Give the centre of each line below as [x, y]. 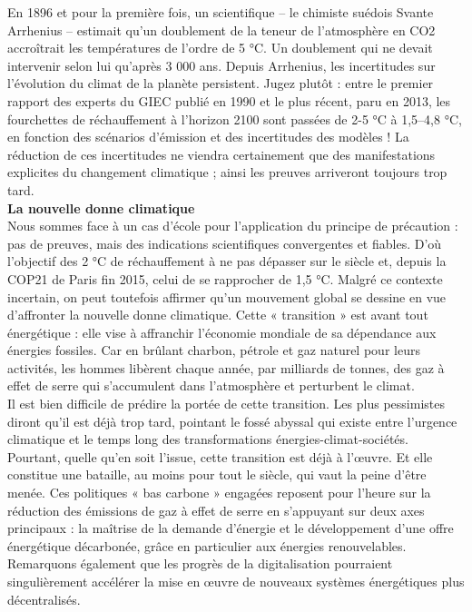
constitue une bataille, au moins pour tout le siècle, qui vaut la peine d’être [217, 474]
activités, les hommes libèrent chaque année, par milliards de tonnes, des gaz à [226, 367]
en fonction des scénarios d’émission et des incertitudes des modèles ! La [208, 137]
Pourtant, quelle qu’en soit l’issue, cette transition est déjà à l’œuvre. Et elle [220, 456]
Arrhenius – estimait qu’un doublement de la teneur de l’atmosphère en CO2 [221, 30]
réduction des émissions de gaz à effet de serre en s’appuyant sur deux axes [216, 510]
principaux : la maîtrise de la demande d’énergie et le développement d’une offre [231, 528]
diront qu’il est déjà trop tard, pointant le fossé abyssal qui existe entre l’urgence [232, 421]
